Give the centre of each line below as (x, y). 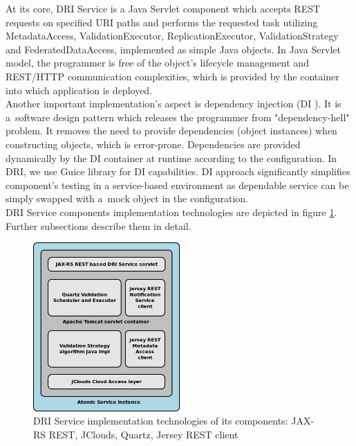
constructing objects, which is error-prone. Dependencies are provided (153, 144)
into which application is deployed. (79, 90)
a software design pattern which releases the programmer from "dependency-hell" (178, 117)
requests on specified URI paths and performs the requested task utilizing (162, 22)
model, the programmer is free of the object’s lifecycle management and (157, 63)
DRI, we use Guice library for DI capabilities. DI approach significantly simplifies (178, 171)
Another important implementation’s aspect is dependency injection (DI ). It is (174, 104)
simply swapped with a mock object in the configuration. (127, 198)
